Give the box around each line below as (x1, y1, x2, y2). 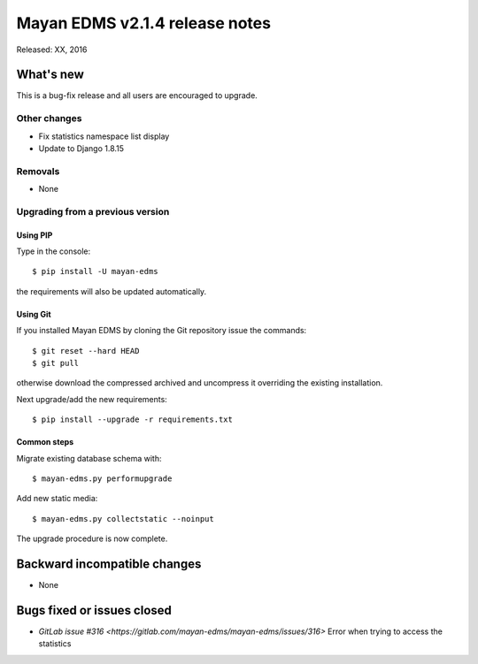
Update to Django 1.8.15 (38, 142, 124, 154)
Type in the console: (16, 246, 91, 256)
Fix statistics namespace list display (38, 131, 170, 141)
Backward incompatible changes (16, 556, 202, 571)
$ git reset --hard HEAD (32, 346, 140, 355)
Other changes (16, 112, 82, 125)
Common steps (16, 437, 74, 447)
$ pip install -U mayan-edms (32, 266, 158, 277)
